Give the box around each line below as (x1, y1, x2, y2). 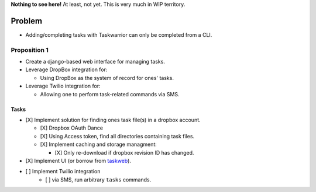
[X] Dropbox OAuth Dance (40, 124, 104, 131)
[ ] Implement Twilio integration (25, 168, 101, 175)
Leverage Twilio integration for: (25, 82, 101, 90)
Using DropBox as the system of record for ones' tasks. (40, 74, 174, 81)
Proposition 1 (11, 46, 49, 54)
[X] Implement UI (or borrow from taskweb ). (25, 157, 132, 164)
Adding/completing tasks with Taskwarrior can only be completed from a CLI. (25, 31, 212, 38)
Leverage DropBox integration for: (25, 66, 108, 73)
